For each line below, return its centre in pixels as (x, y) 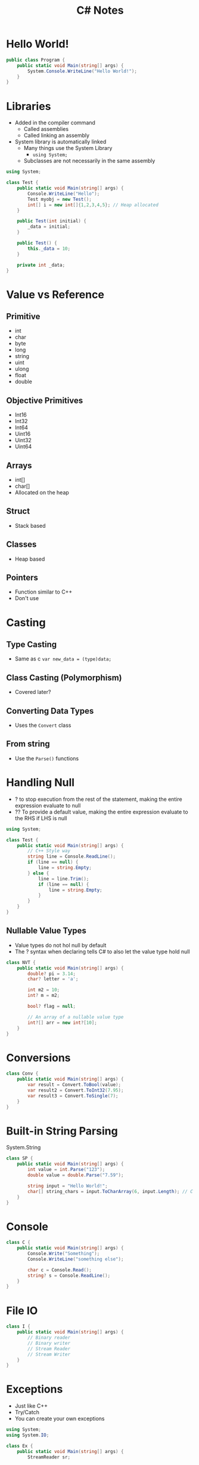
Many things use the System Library (68, 148)
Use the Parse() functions (47, 758)
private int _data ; (41, 265)
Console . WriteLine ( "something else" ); (76, 1259)
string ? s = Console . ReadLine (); (69, 1276)
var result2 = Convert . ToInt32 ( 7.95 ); (76, 1090)
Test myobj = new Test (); (60, 199)
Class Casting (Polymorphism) (64, 678)
